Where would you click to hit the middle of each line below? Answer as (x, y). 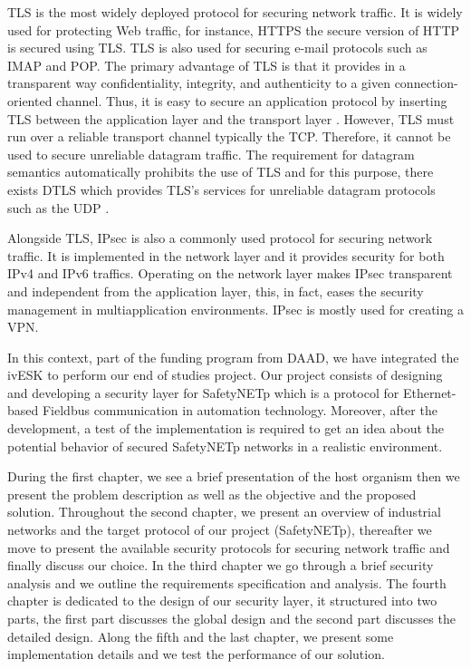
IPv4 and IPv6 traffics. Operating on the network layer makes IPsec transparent (230, 273)
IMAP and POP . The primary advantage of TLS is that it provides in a (207, 65)
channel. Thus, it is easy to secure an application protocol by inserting (252, 100)
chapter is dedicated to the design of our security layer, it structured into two (222, 601)
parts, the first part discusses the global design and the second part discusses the (231, 618)
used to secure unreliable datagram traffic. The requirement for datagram (211, 154)
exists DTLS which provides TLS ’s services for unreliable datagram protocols (221, 189)
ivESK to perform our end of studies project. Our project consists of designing (225, 375)
